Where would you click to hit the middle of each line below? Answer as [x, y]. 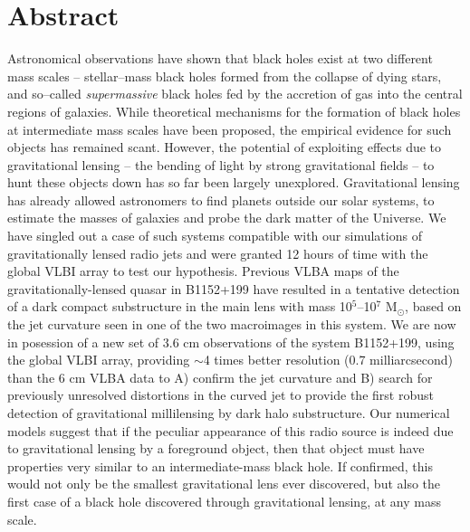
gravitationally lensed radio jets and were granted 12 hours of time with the [218, 253]
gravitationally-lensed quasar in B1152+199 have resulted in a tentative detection [234, 288]
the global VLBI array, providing [99, 360]
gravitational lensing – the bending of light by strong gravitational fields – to [221, 164]
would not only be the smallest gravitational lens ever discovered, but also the [224, 484]
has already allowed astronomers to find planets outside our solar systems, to [221, 199]
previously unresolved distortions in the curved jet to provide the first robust [221, 395]
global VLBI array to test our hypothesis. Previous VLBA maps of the [203, 271]
